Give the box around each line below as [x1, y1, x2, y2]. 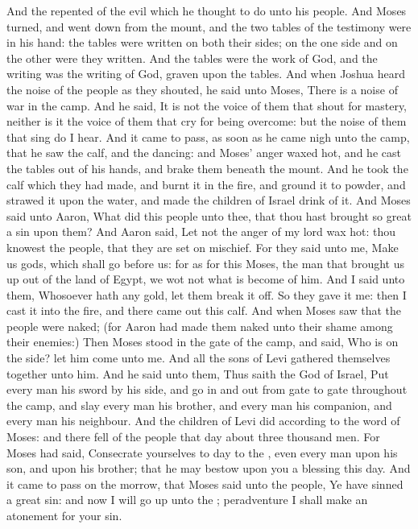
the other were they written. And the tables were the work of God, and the [6, 49, 378, 66]
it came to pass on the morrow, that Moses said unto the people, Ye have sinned [6, 475, 404, 492]
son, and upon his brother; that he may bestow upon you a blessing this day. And [6, 460, 411, 477]
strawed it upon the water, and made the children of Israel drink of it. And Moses [6, 192, 411, 209]
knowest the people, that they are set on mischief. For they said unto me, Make [6, 238, 399, 255]
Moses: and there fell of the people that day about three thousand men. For [6, 428, 380, 445]
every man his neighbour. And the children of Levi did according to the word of [6, 412, 400, 429]
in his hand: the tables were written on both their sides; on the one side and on [6, 34, 398, 51]
